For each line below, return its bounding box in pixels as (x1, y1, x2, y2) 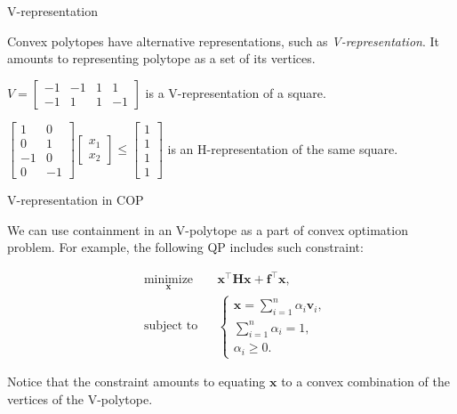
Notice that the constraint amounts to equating (7, 372, 266, 391)
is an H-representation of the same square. (167, 139, 398, 158)
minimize (143, 273, 194, 287)
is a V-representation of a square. (145, 83, 326, 101)
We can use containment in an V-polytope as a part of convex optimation (7, 220, 408, 239)
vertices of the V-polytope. (7, 389, 153, 408)
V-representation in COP (7, 190, 144, 208)
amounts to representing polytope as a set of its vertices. (7, 49, 316, 68)
